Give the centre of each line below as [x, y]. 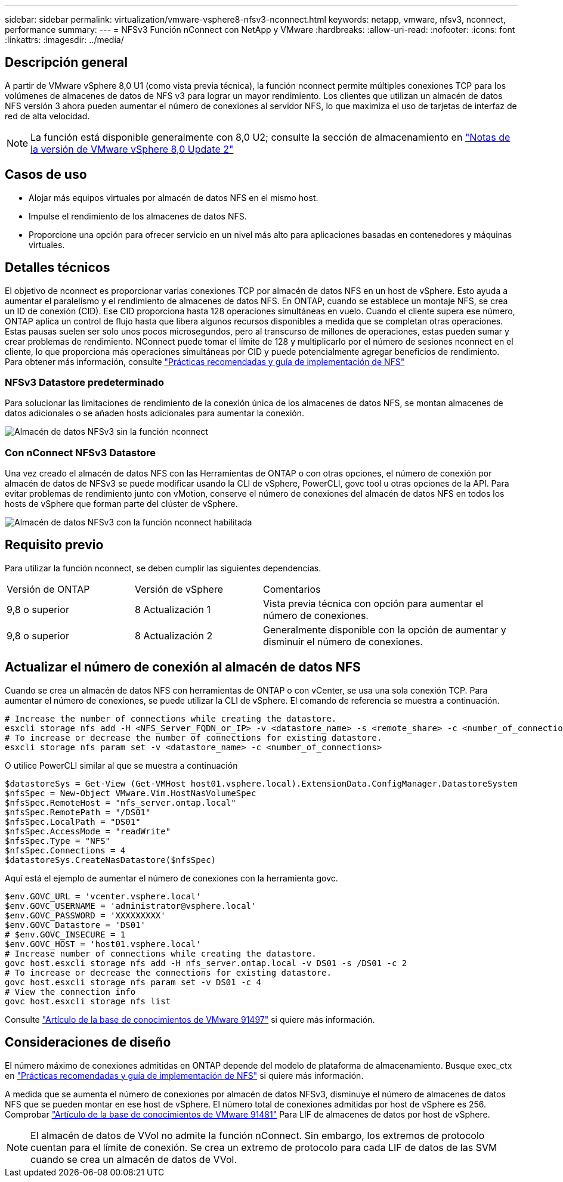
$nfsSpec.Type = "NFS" [58, 841]
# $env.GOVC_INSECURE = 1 [65, 934]
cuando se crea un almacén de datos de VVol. [134, 1159]
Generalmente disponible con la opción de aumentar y [385, 629]
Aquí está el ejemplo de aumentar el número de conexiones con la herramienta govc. [171, 878]
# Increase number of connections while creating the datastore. [161, 953]
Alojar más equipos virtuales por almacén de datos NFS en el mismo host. [174, 197]
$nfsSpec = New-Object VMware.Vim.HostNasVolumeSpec [131, 793]
